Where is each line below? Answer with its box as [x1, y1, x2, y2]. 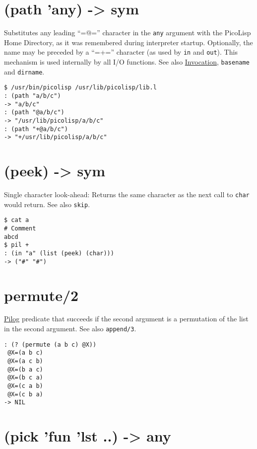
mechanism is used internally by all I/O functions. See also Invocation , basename [4, 57, 250, 67]
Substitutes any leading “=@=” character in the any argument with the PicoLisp [4, 27, 251, 38]
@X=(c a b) [7, 382, 43, 389]
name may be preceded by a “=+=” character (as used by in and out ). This [4, 47, 238, 57]
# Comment [4, 225, 36, 232]
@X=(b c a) [7, 374, 43, 381]
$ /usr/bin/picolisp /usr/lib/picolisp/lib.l [4, 84, 157, 91]
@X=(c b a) [7, 390, 43, 398]
